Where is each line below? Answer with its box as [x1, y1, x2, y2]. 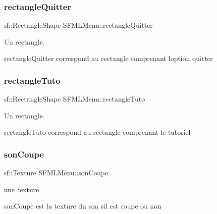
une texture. [4, 184, 41, 194]
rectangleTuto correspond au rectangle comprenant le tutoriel [4, 127, 191, 137]
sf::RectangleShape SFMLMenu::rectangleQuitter [4, 20, 153, 30]
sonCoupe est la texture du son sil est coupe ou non [4, 201, 162, 211]
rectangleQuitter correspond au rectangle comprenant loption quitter [4, 53, 213, 63]
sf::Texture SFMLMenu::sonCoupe [4, 167, 108, 178]
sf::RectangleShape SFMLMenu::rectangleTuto [4, 94, 145, 104]
